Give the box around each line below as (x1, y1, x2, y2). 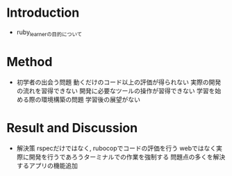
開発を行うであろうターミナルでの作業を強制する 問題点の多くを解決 (28, 152, 226, 161)
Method (6, 54, 53, 70)
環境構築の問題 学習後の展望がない (40, 95, 140, 104)
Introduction (6, 5, 80, 21)
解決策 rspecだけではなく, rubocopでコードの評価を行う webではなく (16, 144, 217, 152)
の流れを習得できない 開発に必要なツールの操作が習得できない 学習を (16, 86, 215, 95)
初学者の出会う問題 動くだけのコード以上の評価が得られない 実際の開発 (16, 78, 222, 86)
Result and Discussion (6, 120, 138, 136)
